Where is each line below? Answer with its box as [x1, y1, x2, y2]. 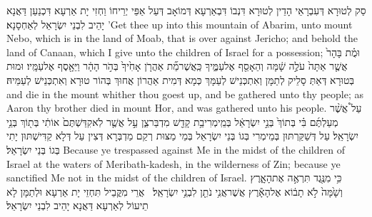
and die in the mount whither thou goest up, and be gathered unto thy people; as [6, 86, 363, 101]
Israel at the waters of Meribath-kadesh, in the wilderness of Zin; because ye [6, 156, 341, 171]
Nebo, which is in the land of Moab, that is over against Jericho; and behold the [6, 31, 358, 46]
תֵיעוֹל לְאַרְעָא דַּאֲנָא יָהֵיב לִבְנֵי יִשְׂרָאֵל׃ [6, 198, 149, 213]
